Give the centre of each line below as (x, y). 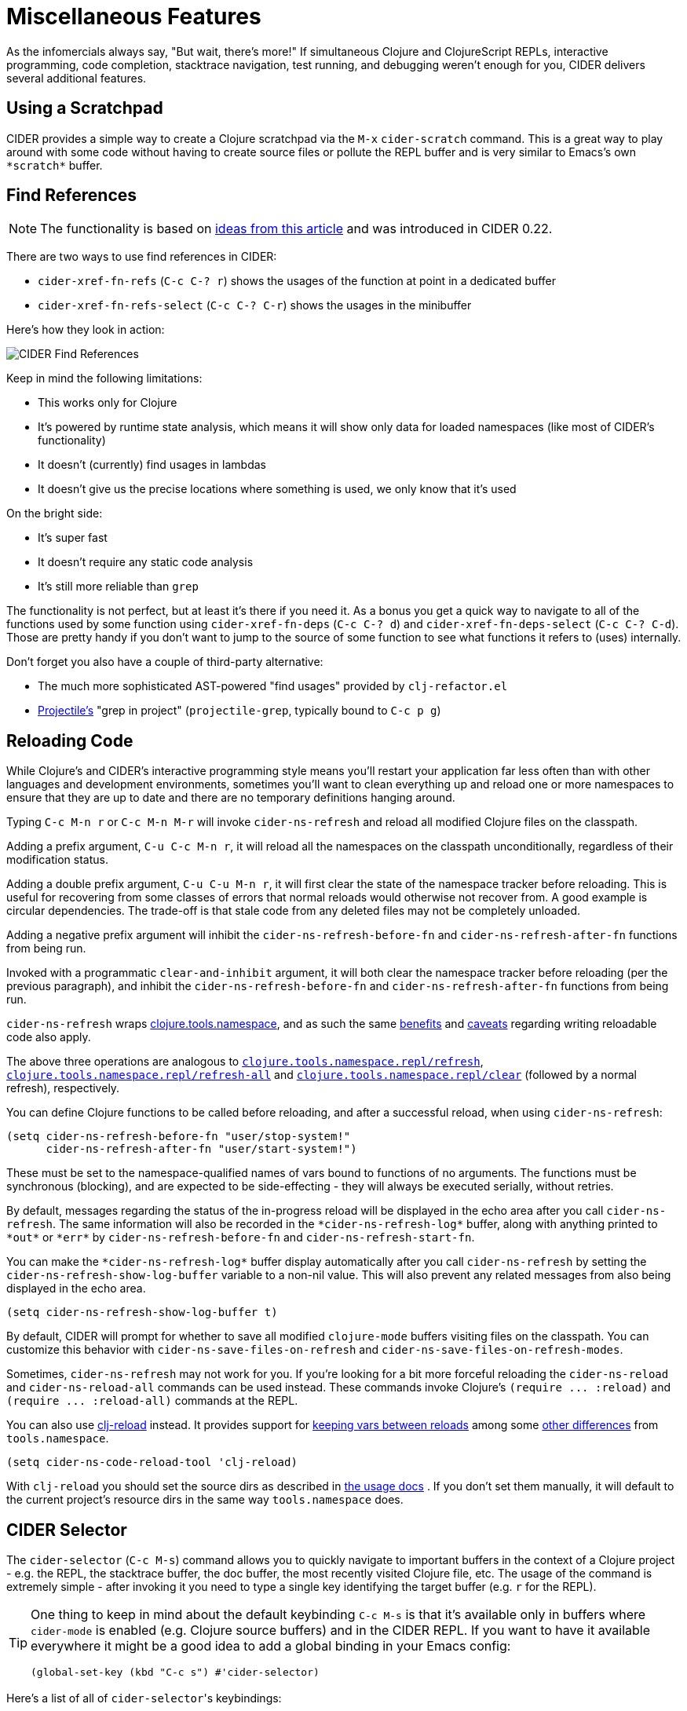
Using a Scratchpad (85, 108)
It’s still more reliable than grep (118, 587)
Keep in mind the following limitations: (104, 378)
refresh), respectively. (63, 1088)
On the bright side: (55, 514)
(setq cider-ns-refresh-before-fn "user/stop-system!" (179, 1137)
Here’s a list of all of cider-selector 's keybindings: (144, 1698)
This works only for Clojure (108, 403)
